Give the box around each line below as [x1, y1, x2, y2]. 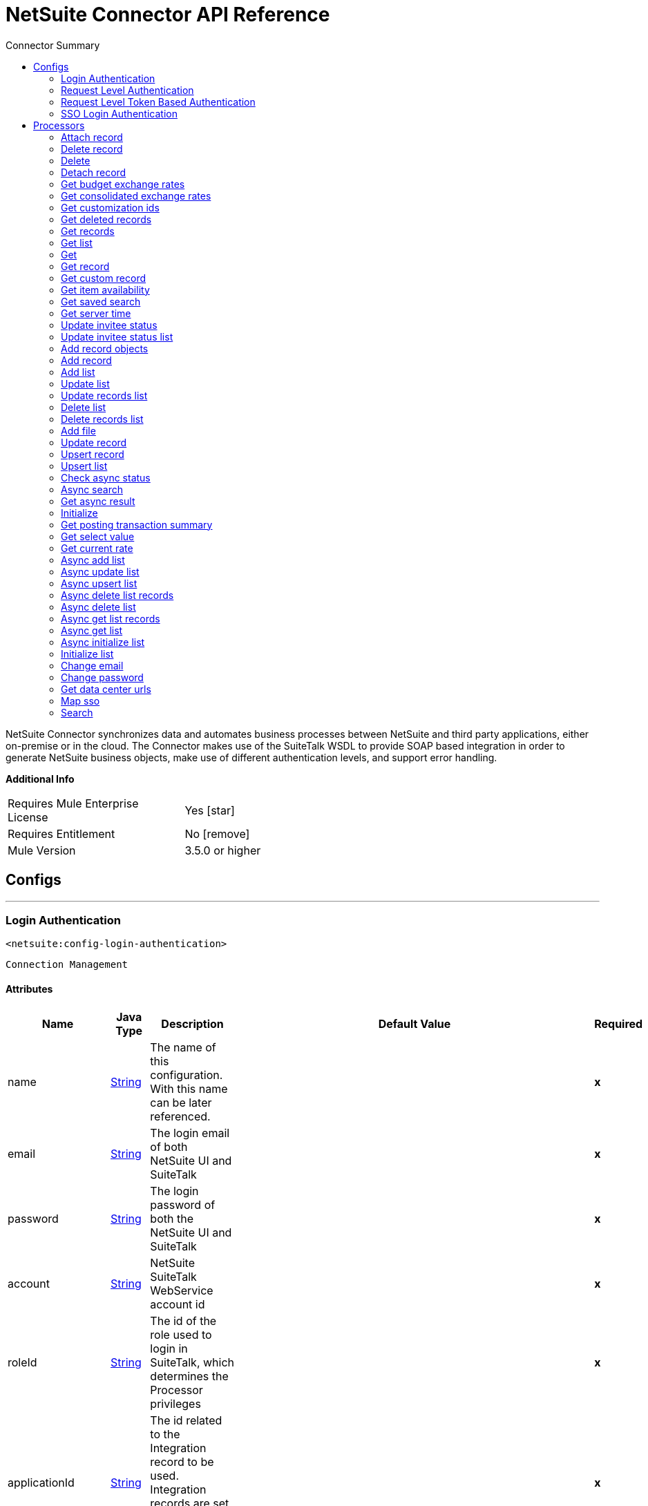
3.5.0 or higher [184, 843, 261, 857]
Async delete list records [61, 589, 174, 601]
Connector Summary [6, 39, 100, 51]
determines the [150, 1369, 229, 1383]
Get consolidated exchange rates [61, 189, 211, 202]
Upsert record [61, 448, 124, 460]
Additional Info [6, 772, 75, 785]
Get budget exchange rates [61, 178, 185, 190]
